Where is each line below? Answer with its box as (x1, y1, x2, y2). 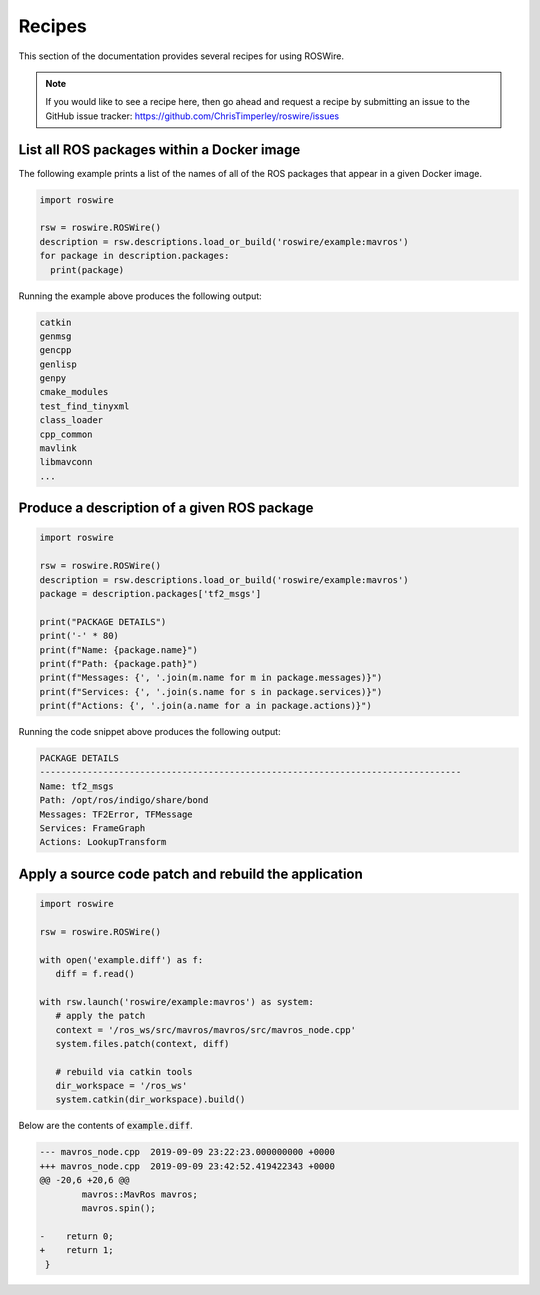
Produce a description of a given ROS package (18, 500, 314, 517)
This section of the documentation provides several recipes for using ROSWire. (18, 50, 345, 62)
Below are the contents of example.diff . (18, 1120, 194, 1132)
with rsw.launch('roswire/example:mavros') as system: (39, 996, 314, 1007)
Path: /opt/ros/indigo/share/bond (39, 795, 209, 806)
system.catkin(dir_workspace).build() (55, 1094, 246, 1105)
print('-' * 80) (39, 630, 120, 642)
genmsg (39, 330, 72, 342)
